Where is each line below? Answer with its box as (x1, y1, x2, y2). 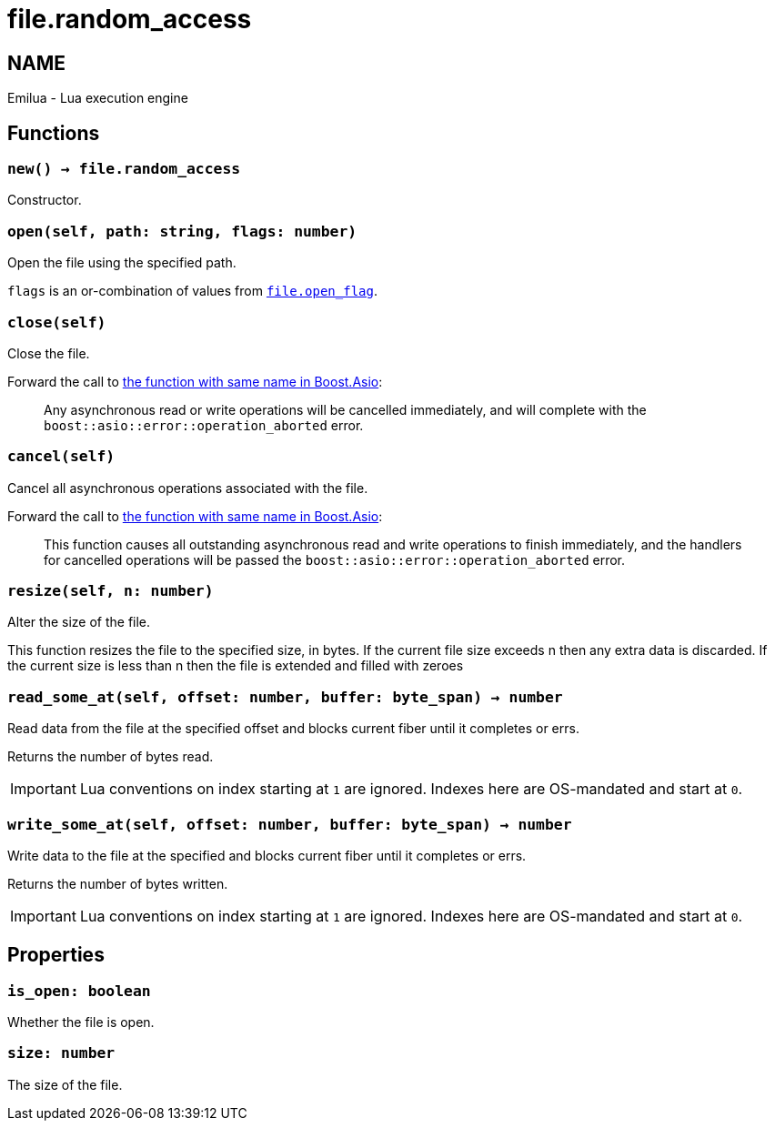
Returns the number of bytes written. (7, 875, 228, 891)
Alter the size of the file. (7, 614, 151, 630)
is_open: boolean (7, 982, 151, 1000)
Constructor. (7, 192, 82, 208)
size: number (7, 1044, 116, 1063)
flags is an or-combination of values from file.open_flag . (7, 283, 377, 299)
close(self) (7, 313, 106, 331)
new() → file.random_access (7, 160, 241, 178)
